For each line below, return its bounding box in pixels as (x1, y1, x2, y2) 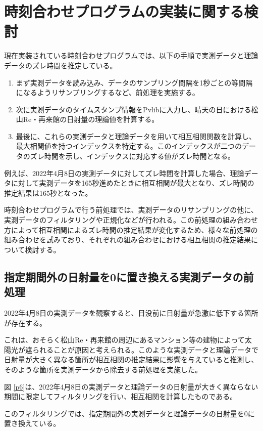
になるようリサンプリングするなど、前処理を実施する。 (16, 87, 199, 98)
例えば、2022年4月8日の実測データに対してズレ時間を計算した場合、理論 (4, 167, 244, 178)
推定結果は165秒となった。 (4, 187, 92, 198)
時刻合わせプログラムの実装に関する (4, 1, 244, 22)
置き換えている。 (4, 418, 61, 428)
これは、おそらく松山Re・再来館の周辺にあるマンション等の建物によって (4, 334, 245, 345)
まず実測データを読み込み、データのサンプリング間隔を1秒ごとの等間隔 (16, 77, 253, 88)
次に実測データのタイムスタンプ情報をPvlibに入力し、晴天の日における (16, 104, 251, 114)
